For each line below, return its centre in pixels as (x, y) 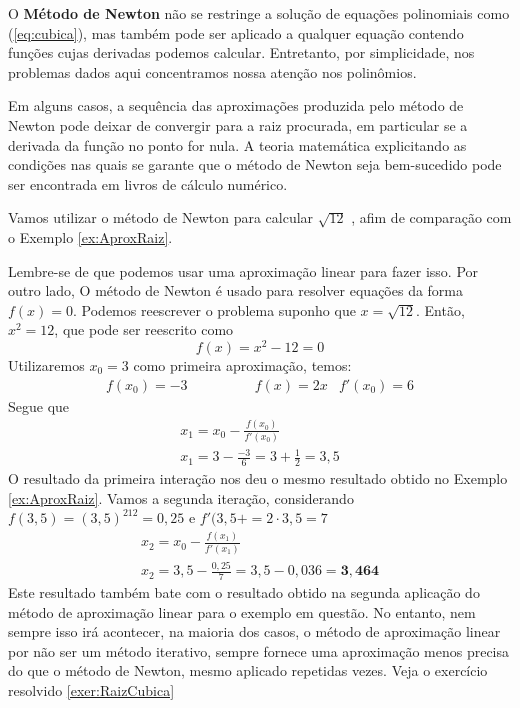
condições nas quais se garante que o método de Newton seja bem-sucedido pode (255, 164)
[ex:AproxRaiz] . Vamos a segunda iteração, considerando (181, 497)
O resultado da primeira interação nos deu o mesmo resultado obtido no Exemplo (258, 478)
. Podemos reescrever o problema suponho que (214, 309)
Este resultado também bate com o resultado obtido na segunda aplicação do (244, 591)
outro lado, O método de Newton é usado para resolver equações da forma (236, 290)
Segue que (39, 405)
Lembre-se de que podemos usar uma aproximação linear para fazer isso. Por (243, 270)
